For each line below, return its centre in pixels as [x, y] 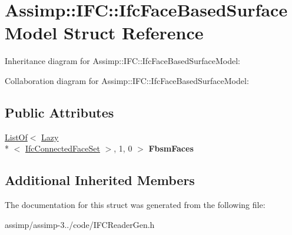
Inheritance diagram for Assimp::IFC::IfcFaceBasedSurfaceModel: [122, 61]
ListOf [16, 137]
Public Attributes [59, 112]
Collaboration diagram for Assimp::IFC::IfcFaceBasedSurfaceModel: [127, 80]
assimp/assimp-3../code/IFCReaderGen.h [80, 224]
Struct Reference [133, 33]
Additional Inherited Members [100, 180]
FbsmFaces [171, 148]
